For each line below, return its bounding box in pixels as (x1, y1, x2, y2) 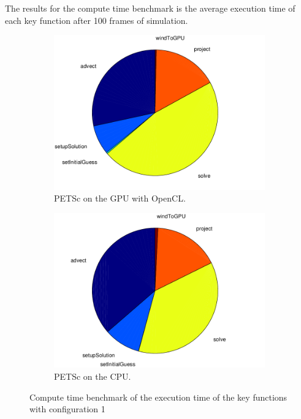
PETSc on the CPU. (54, 370, 131, 383)
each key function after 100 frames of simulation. (5, 13, 188, 26)
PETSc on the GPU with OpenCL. (54, 192, 186, 205)
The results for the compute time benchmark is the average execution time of (5, 2, 295, 14)
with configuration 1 (29, 402, 105, 415)
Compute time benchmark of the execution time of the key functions (29, 390, 288, 403)
